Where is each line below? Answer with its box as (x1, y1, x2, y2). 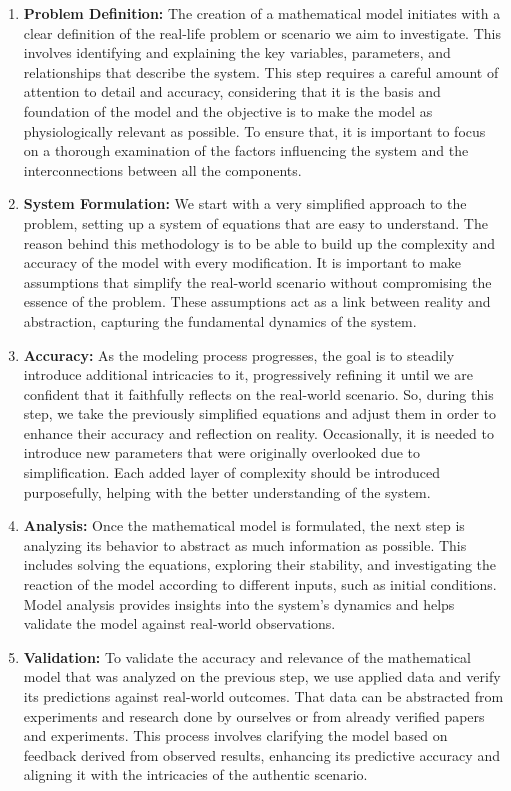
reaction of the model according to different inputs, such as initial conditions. (23, 574, 497, 595)
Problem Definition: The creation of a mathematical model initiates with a (23, 3, 501, 23)
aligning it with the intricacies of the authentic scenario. (23, 764, 368, 785)
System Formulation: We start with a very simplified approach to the (23, 193, 467, 214)
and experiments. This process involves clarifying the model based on (23, 725, 448, 746)
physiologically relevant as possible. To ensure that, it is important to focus (23, 120, 486, 141)
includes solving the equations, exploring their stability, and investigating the (23, 554, 497, 575)
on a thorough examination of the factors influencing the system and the (23, 140, 469, 161)
